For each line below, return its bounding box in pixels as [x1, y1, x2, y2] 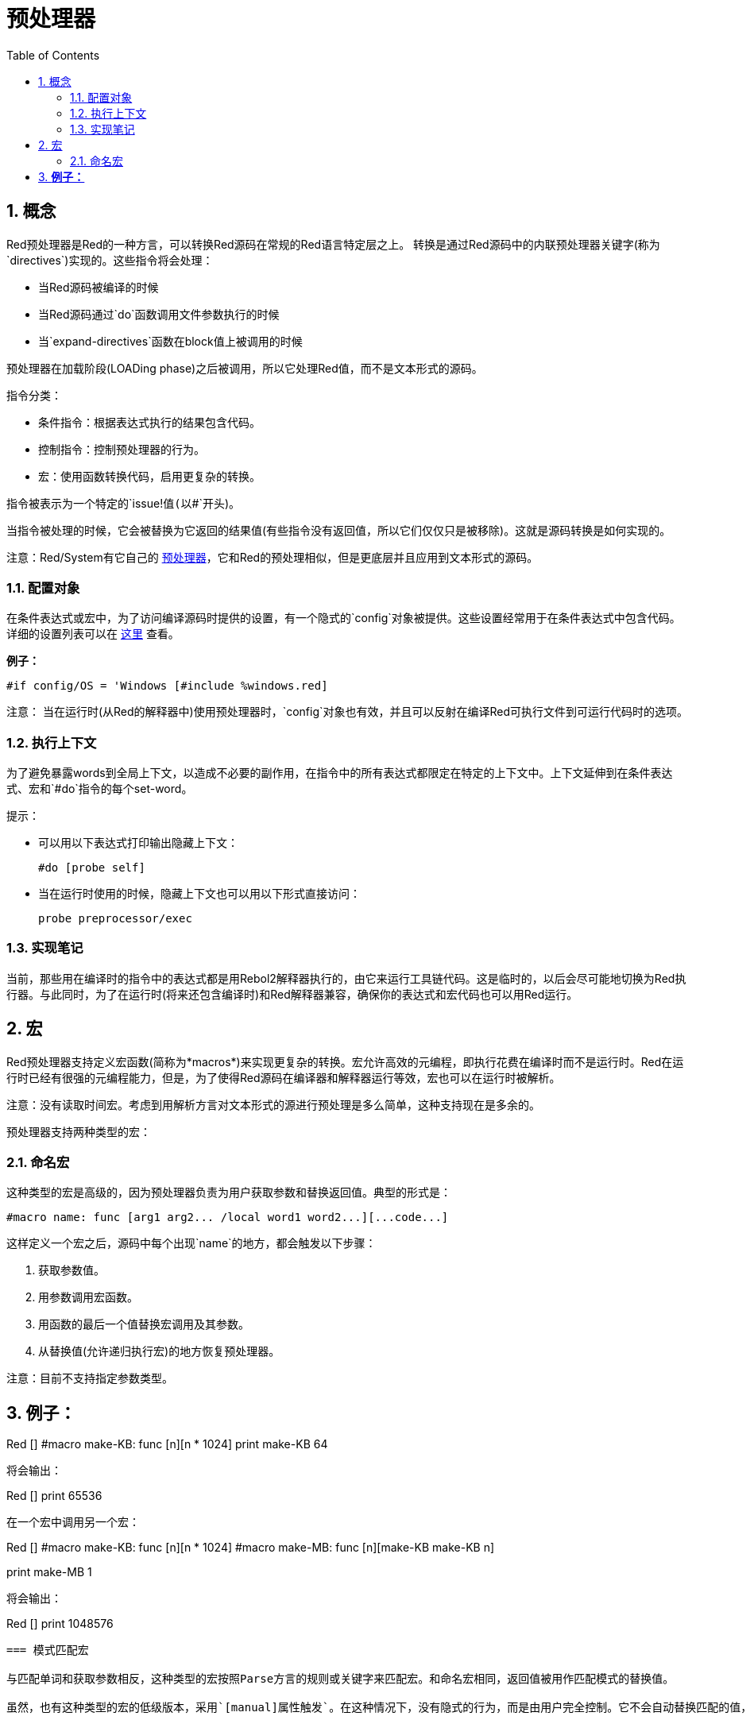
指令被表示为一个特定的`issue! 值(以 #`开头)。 [6, 496, 241, 510]
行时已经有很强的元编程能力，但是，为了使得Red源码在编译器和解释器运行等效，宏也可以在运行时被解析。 [6, 1070, 561, 1084]
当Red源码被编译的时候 [38, 280, 159, 294]
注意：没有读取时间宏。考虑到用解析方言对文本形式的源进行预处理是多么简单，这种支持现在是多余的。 [6, 1097, 540, 1111]
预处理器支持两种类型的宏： [6, 1124, 151, 1138]
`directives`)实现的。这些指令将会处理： [6, 253, 214, 267]
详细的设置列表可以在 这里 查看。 [6, 627, 180, 641]
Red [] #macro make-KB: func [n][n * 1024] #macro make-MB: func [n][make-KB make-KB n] [6, 1540, 495, 1555]
